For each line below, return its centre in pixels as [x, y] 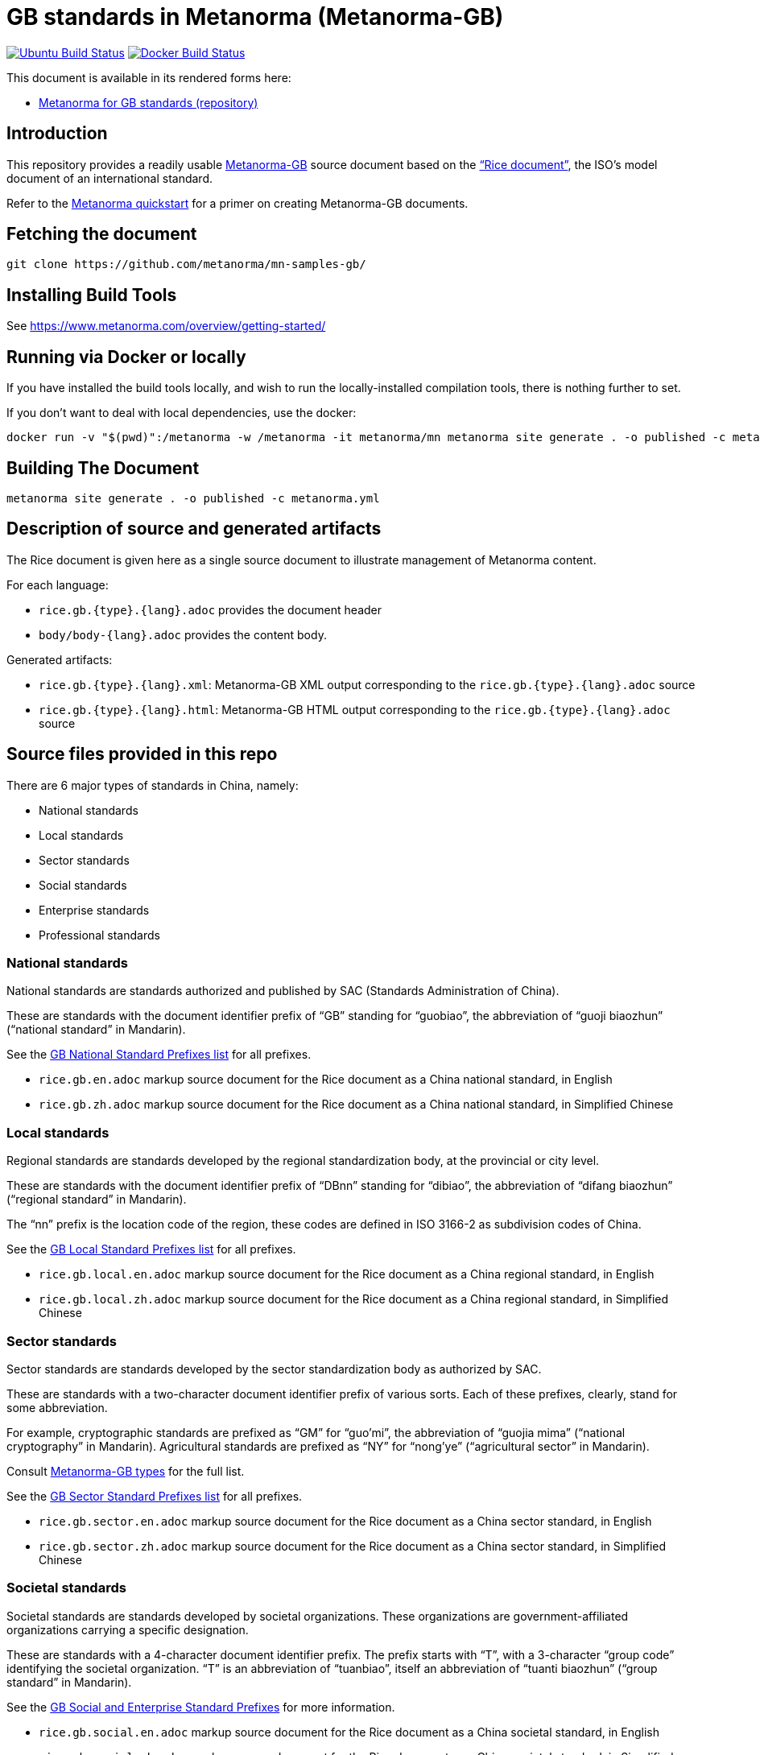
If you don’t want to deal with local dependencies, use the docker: [182, 413]
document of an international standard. [110, 178]
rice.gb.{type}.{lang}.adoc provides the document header [211, 609]
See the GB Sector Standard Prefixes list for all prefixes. [155, 1496]
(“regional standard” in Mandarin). [97, 1200]
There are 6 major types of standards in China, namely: [153, 785]
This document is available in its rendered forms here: [149, 77]
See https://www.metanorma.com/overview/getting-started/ [166, 326]
